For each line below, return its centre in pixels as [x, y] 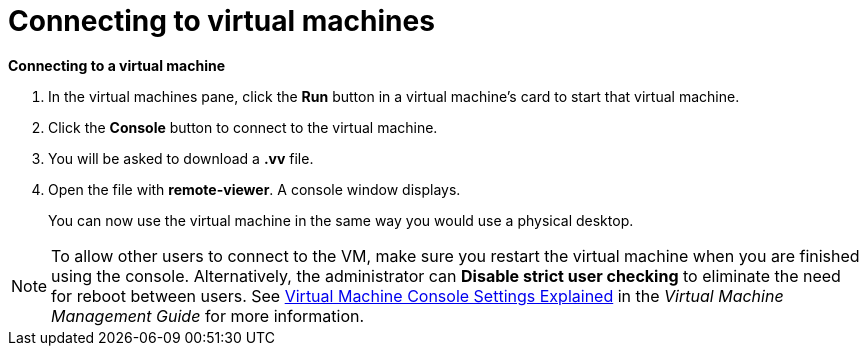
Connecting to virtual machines [221, 21]
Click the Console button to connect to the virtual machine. [243, 127]
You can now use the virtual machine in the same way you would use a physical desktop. [341, 220]
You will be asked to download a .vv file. [181, 158]
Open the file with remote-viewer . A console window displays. [254, 189]
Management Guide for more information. [208, 315]
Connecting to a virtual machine [117, 65]
